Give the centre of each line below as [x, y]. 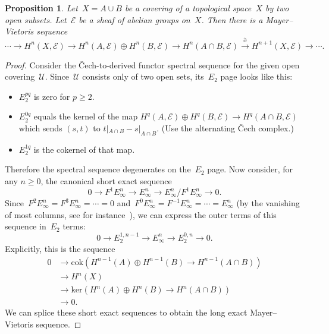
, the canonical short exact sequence [106, 180]
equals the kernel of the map [86, 116]
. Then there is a [232, 19]
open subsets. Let [36, 19]
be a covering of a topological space [188, 8]
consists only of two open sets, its [143, 76]
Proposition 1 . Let [41, 8]
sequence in [26, 226]
